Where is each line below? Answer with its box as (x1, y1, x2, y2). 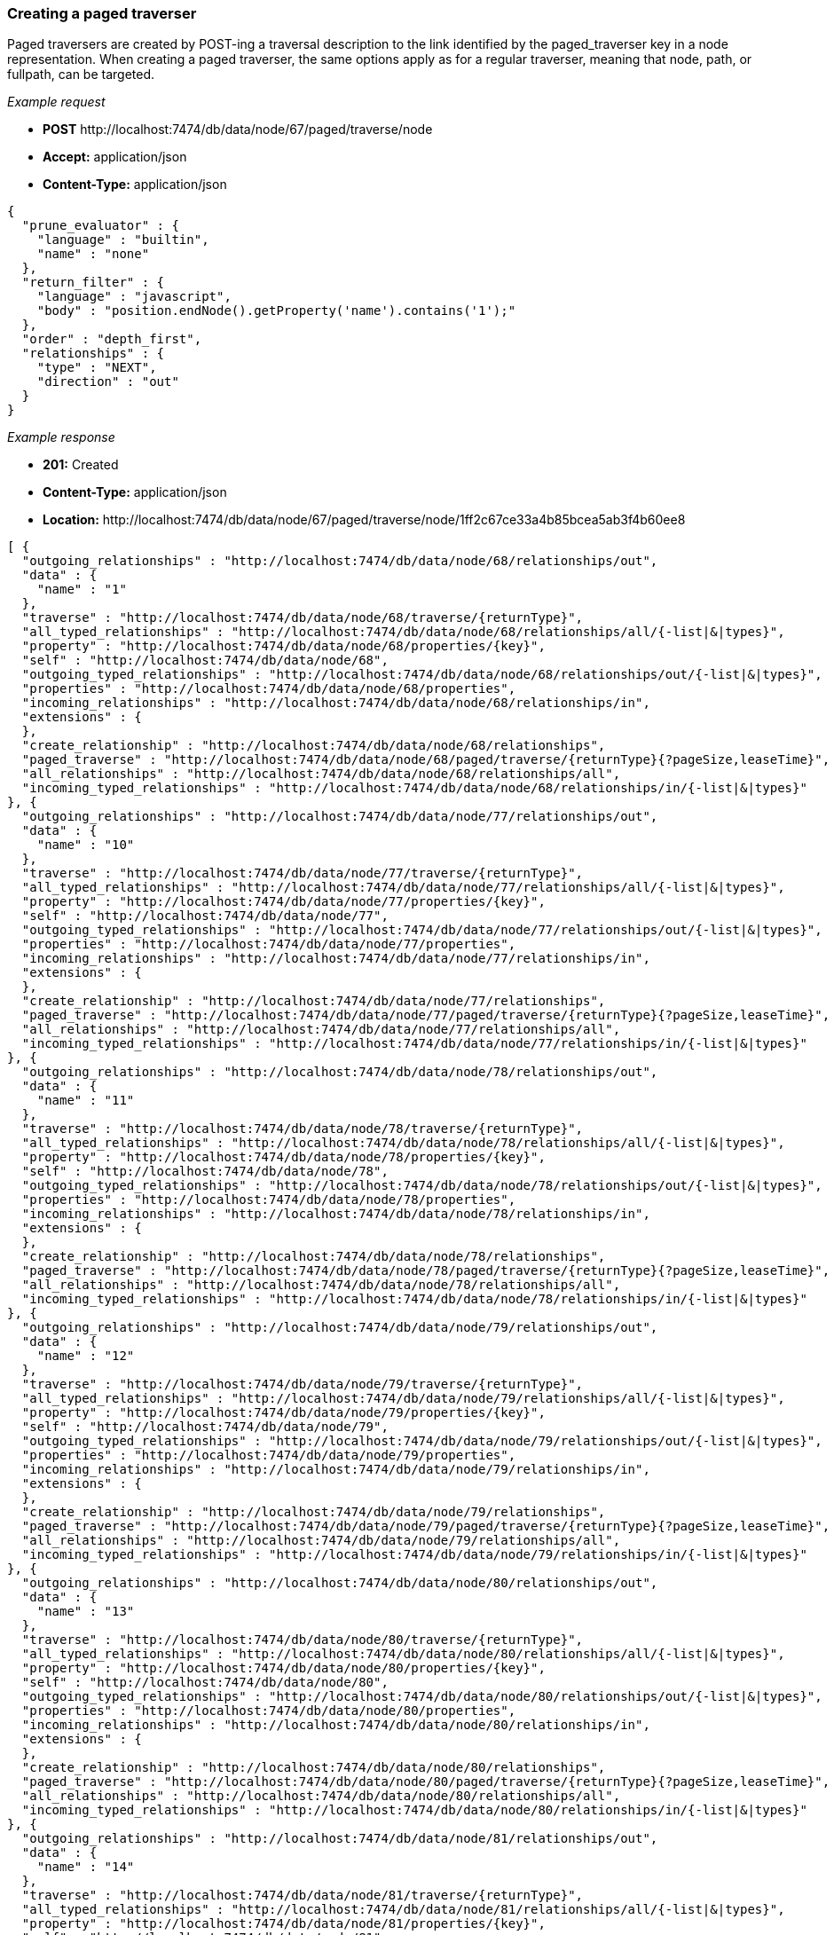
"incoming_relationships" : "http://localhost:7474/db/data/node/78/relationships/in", (21, 1207, 650, 1222)
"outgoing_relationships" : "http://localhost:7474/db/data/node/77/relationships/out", (21, 809, 658, 824)
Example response (7, 429, 115, 445)
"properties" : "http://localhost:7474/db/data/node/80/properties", (21, 1703, 516, 1719)
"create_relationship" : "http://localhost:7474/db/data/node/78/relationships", (21, 1249, 606, 1264)
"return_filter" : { (21, 275, 165, 290)
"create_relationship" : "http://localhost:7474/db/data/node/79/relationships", (21, 1505, 606, 1520)
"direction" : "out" (36, 374, 179, 389)
